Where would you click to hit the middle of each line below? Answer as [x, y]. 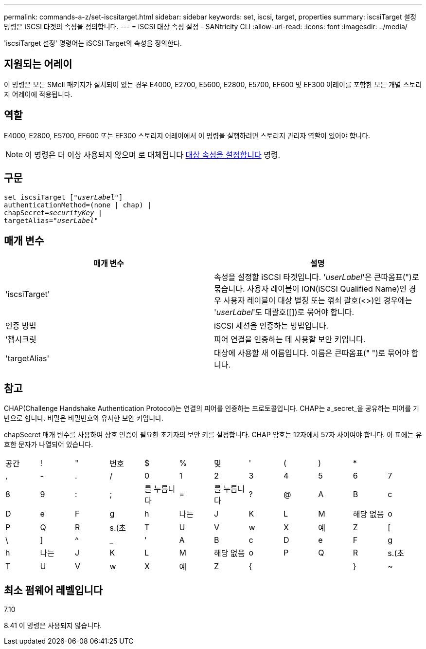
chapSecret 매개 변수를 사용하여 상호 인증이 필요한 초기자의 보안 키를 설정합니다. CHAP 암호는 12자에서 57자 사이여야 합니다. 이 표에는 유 [213, 435]
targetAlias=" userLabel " [51, 220]
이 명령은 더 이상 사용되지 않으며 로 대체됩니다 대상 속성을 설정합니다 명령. [153, 155]
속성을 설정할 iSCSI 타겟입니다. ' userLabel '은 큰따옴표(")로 [317, 277]
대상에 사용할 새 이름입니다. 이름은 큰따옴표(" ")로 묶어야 [312, 353]
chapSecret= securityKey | [53, 213]
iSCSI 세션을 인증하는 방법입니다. [271, 326]
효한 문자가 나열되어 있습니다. [49, 445]
